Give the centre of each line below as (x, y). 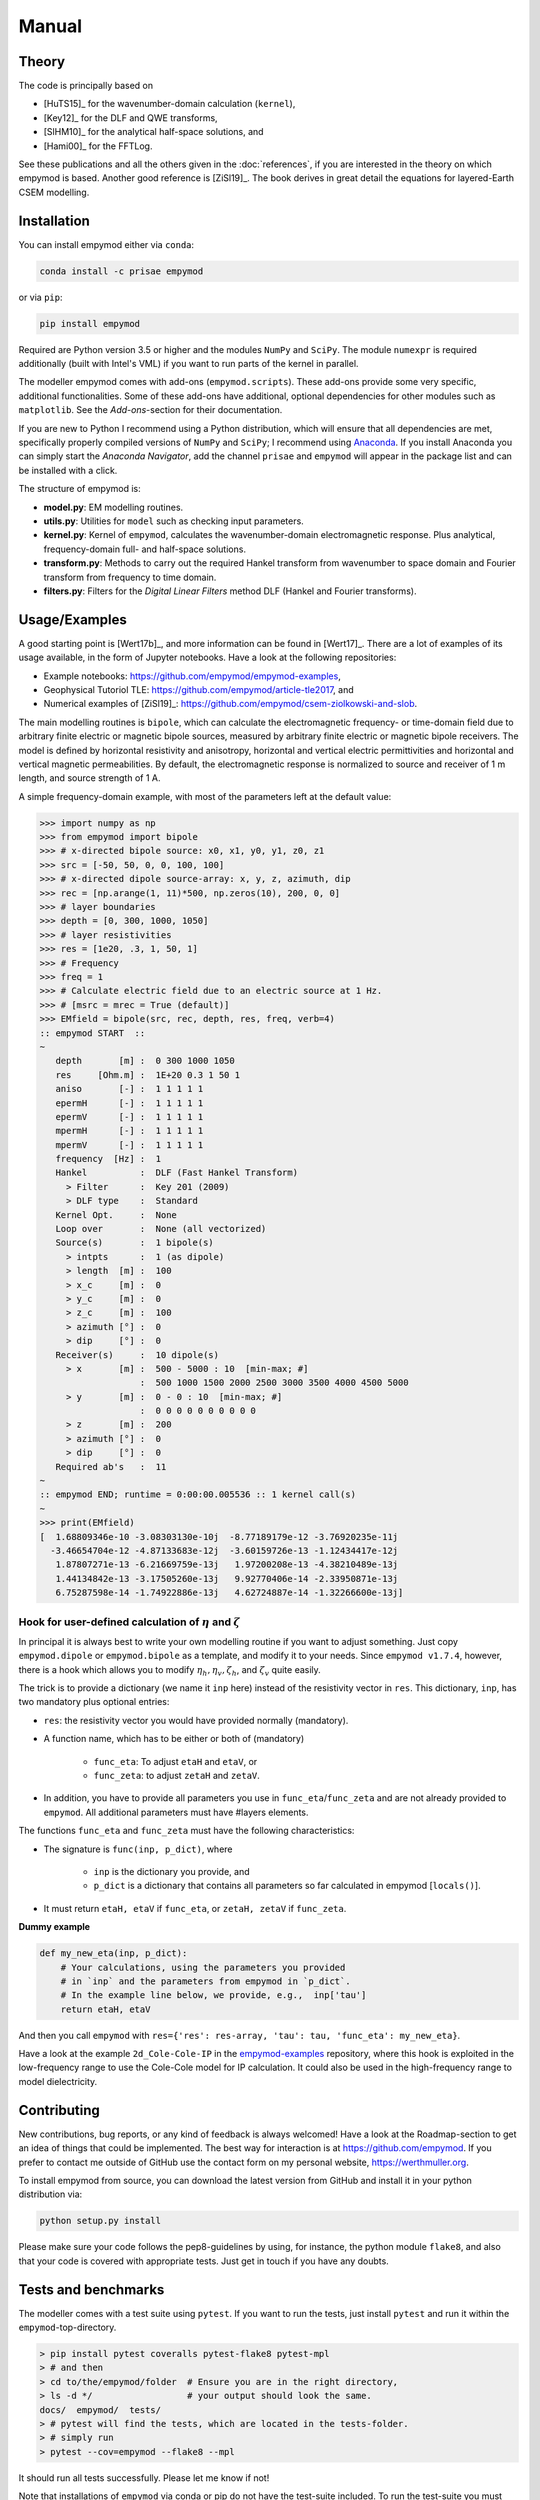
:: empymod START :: (92, 1033)
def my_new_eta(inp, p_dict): (113, 1953)
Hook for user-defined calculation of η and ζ (129, 1622)
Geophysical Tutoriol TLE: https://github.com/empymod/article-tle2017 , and (198, 689)
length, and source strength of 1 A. (89, 778)
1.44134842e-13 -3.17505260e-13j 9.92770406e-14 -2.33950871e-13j (227, 1578)
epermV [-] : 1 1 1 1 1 (129, 1116)
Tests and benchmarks (91, 2289)
